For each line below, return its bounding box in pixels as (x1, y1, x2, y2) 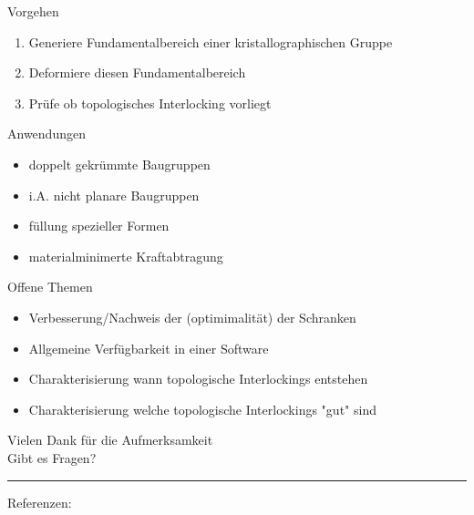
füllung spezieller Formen (28, 216, 170, 235)
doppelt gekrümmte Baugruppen (28, 154, 211, 173)
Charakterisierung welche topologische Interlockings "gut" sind (28, 399, 376, 418)
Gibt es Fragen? (7, 448, 97, 467)
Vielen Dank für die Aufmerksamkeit (7, 430, 213, 449)
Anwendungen (7, 124, 86, 143)
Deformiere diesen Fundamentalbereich (28, 63, 246, 82)
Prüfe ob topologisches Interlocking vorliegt (28, 93, 272, 112)
